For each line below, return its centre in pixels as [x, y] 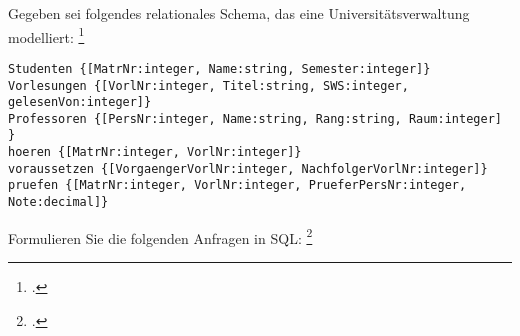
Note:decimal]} [58, 202]
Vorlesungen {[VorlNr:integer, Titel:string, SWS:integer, [208, 85]
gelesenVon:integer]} [80, 102]
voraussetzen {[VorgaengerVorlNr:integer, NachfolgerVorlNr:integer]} [248, 168]
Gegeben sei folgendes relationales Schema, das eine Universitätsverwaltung [239, 13]
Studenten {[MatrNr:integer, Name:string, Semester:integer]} [219, 68]
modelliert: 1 [46, 35]
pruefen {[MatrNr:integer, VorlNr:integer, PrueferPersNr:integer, [237, 185]
